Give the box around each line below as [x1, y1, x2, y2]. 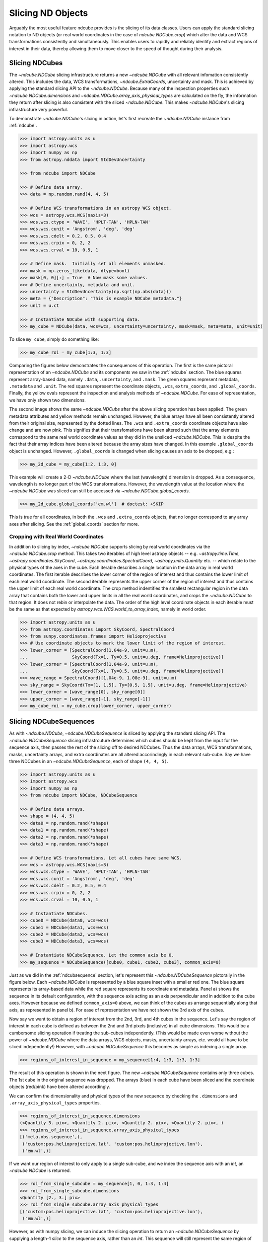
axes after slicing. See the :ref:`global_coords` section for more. [9, 521, 139, 527]
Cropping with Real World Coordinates [9, 533, 104, 540]
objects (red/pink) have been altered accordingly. [9, 1084, 110, 1090]
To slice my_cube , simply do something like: [9, 336, 99, 342]
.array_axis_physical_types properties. [9, 1099, 101, 1105]
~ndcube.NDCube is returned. [9, 1167, 71, 1173]
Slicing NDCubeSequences [9, 717, 95, 726]
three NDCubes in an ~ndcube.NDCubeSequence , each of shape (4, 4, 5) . [9, 758, 169, 765]
